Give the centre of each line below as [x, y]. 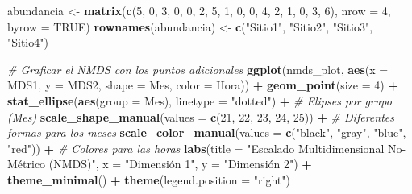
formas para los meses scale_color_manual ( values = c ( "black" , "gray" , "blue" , [207, 132]
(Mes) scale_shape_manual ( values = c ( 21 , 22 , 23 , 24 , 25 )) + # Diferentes [201, 116]
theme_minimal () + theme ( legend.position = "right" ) [149, 179]
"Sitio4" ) [28, 42]
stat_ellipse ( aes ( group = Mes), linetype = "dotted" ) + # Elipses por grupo [200, 100]
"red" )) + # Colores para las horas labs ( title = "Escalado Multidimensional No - [207, 148]
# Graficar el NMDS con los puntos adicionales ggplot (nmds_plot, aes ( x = [198, 69]
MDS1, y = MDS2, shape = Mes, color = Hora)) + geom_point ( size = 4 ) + [203, 85]
